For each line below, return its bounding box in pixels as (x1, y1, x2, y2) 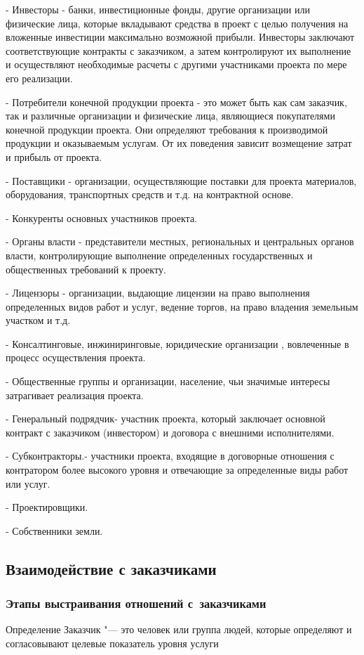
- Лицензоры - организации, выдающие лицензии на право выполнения (6, 285, 310, 300)
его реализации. (6, 70, 73, 85)
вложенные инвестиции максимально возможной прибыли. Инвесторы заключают (6, 30, 355, 44)
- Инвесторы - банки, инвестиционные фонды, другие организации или (6, 2, 310, 16)
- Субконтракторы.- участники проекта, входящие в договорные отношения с (6, 448, 335, 463)
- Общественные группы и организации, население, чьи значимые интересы (6, 374, 330, 389)
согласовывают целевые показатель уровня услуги (6, 636, 219, 650)
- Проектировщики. (6, 500, 88, 514)
